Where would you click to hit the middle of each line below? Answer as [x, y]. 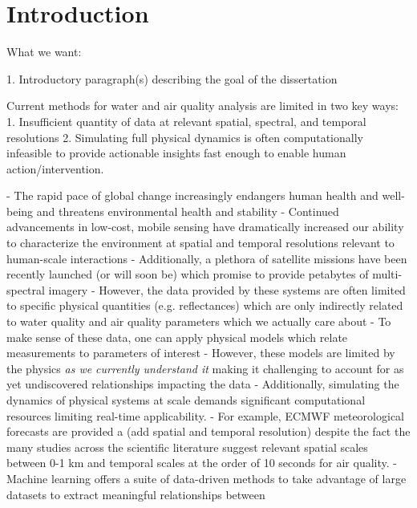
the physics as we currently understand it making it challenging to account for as [205, 368]
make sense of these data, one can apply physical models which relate [177, 337]
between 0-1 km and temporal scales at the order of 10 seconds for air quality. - [202, 463]
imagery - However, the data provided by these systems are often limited [227, 289]
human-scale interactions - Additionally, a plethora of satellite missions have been [207, 258]
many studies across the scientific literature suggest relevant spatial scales [187, 447]
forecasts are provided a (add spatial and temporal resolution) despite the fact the [208, 431]
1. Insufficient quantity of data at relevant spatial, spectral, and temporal [186, 121]
